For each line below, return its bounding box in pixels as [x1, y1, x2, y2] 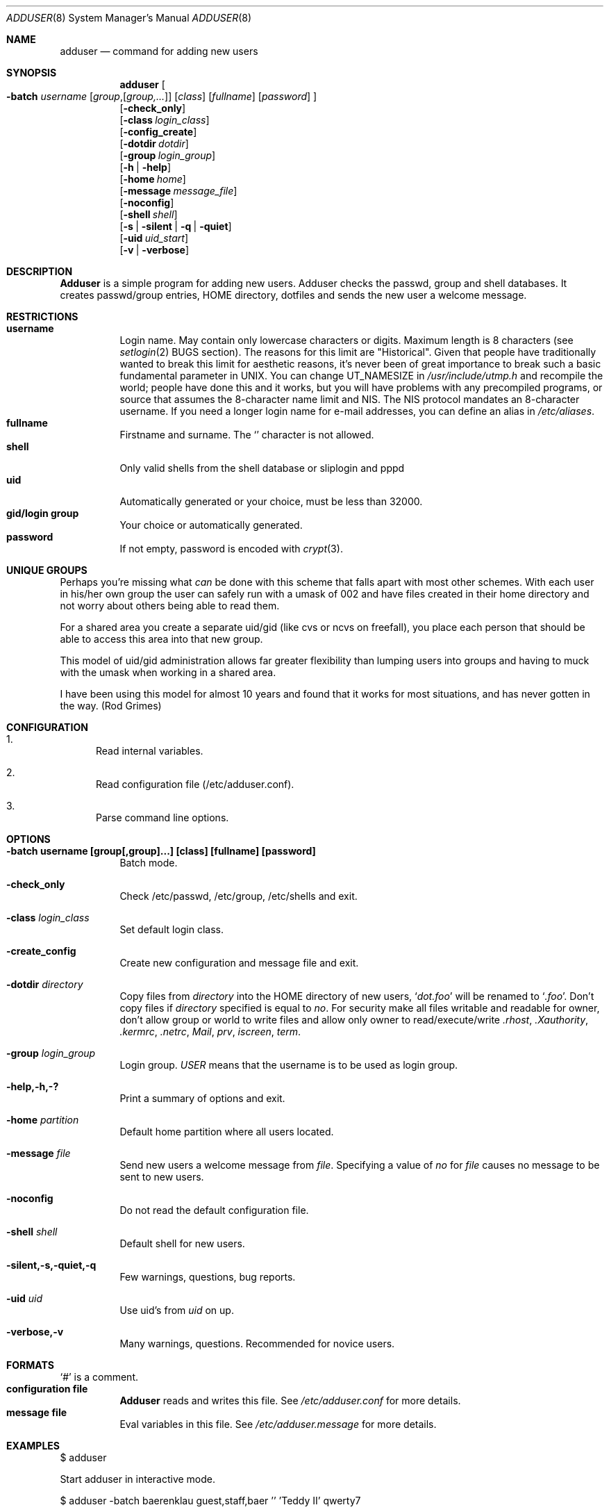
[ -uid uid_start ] [119, 232, 188, 244]
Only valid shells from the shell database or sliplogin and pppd [119, 462, 405, 474]
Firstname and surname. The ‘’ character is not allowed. [119, 429, 374, 441]
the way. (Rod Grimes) [60, 700, 162, 712]
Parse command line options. [96, 812, 229, 823]
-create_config [6, 945, 76, 957]
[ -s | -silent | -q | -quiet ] [119, 220, 232, 232]
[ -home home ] [119, 173, 186, 185]
